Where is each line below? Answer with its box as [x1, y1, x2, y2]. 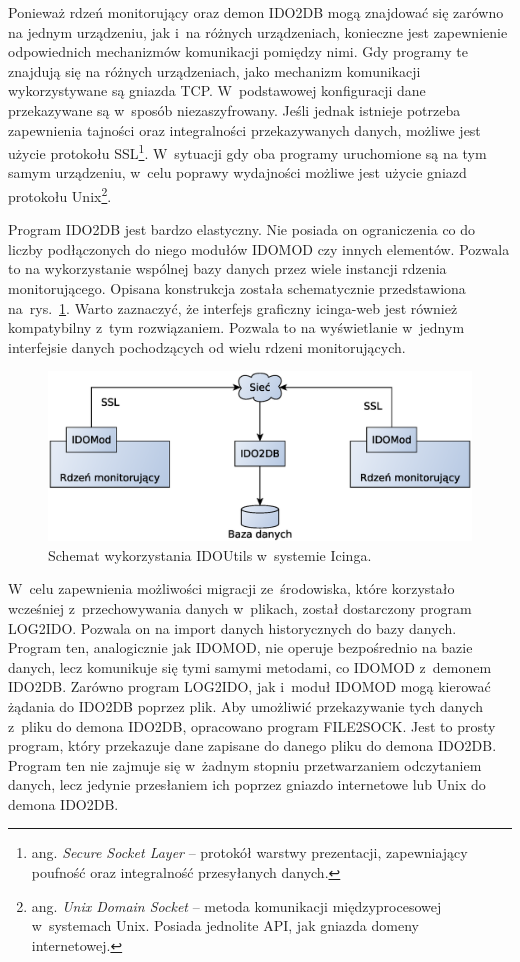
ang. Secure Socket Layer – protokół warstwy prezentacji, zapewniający [31, 842, 468, 863]
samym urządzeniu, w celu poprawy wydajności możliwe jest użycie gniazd [8, 162, 467, 183]
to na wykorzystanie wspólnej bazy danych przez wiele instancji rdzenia [8, 258, 447, 279]
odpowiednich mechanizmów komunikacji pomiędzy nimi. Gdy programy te [8, 41, 468, 62]
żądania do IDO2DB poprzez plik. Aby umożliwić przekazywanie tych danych [8, 695, 484, 716]
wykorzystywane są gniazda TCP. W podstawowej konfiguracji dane [8, 80, 426, 101]
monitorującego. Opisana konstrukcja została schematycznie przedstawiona [8, 278, 466, 299]
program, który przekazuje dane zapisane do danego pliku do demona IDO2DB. [8, 735, 497, 756]
